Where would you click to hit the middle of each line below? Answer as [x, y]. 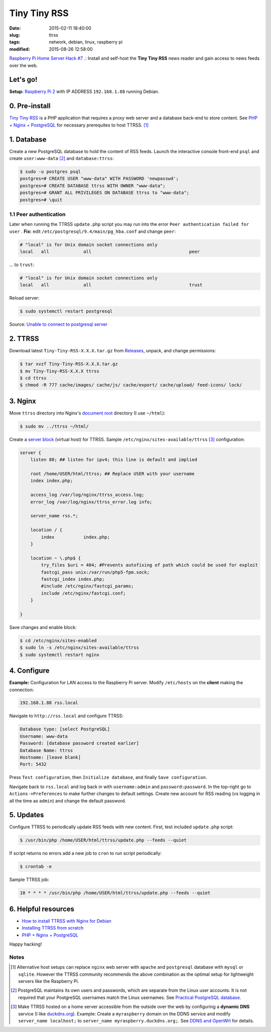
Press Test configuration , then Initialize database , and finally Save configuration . [108, 778]
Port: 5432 [33, 764]
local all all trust [111, 285]
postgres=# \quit [41, 200]
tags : [15, 42]
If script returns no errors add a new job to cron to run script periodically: [86, 853]
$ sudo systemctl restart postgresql [66, 311]
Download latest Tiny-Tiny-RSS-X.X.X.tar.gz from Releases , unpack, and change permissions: [113, 351]
